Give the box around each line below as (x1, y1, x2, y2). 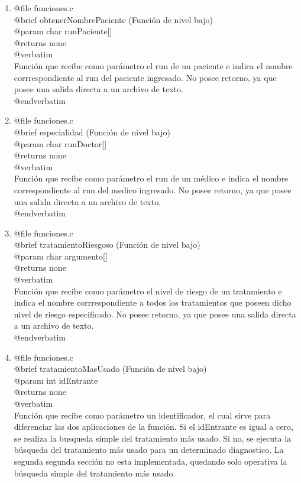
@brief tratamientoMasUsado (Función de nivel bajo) (14, 362, 207, 375)
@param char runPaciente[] (14, 25, 112, 37)
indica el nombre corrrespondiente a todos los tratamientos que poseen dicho (14, 296, 292, 309)
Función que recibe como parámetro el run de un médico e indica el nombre (14, 172, 289, 184)
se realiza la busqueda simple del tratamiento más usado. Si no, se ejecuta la (14, 432, 292, 444)
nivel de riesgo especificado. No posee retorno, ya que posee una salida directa (14, 307, 296, 320)
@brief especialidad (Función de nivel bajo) (14, 125, 170, 138)
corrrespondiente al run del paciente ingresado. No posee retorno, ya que (14, 71, 277, 83)
